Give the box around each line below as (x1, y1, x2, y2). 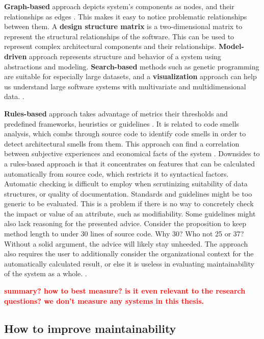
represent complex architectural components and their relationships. (4, 41, 217, 52)
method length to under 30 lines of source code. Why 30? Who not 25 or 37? (4, 228, 244, 239)
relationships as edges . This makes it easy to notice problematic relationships (4, 11, 247, 21)
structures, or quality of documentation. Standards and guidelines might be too (4, 188, 252, 199)
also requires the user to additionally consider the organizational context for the (4, 248, 254, 259)
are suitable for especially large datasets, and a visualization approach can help (4, 71, 257, 82)
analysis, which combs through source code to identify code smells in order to (4, 128, 246, 139)
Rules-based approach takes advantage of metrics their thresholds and (4, 108, 228, 118)
